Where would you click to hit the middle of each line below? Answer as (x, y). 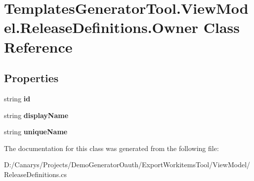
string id (17, 98)
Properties (31, 78)
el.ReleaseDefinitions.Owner (101, 27)
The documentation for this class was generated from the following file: (111, 148)
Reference (38, 46)
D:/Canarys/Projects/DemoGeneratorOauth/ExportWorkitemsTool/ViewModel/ (127, 165)
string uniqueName (36, 132)
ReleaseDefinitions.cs (35, 174)
